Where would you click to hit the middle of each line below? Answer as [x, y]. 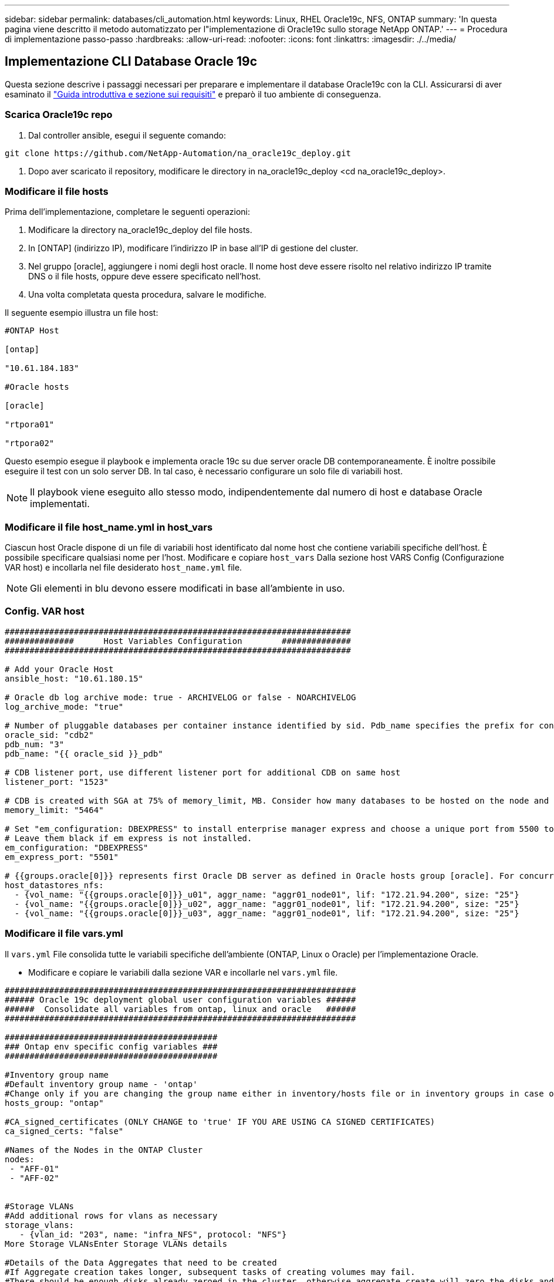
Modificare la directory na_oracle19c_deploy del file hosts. [140, 230]
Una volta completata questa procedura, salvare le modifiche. [147, 295]
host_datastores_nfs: [54, 885]
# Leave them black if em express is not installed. [129, 838]
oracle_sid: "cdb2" [49, 735]
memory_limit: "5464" [54, 810]
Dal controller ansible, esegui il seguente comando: [127, 135]
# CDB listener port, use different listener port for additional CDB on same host [203, 772]
